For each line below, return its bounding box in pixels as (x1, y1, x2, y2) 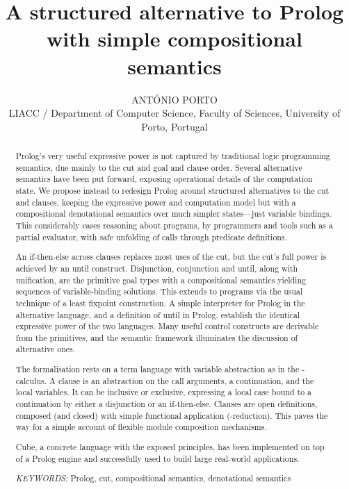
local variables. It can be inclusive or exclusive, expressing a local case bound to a (15, 386, 312, 398)
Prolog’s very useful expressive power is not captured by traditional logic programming (15, 150, 330, 162)
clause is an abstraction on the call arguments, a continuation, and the (58, 374, 314, 386)
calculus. (15, 374, 47, 386)
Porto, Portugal (141, 119, 208, 133)
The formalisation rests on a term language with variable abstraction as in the (15, 363, 300, 375)
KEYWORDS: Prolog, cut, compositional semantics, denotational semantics (15, 472, 291, 484)
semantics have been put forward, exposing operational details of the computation (15, 173, 313, 185)
